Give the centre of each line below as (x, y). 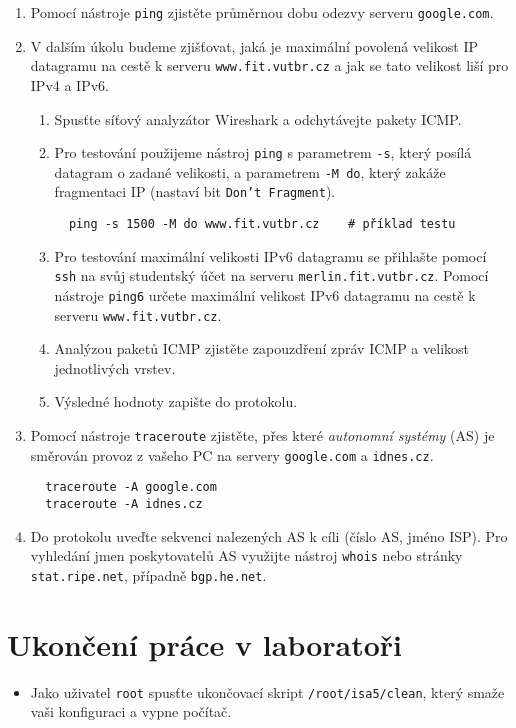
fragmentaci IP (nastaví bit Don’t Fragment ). (195, 191)
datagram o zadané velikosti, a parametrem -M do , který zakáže (250, 171)
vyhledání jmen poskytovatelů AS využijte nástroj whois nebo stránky (246, 555)
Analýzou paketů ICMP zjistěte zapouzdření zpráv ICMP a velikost (261, 348)
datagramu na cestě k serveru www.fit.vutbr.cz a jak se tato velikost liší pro (269, 65)
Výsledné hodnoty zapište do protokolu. (176, 401)
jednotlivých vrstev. (115, 367)
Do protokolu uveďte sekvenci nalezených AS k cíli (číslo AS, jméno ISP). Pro (269, 535)
